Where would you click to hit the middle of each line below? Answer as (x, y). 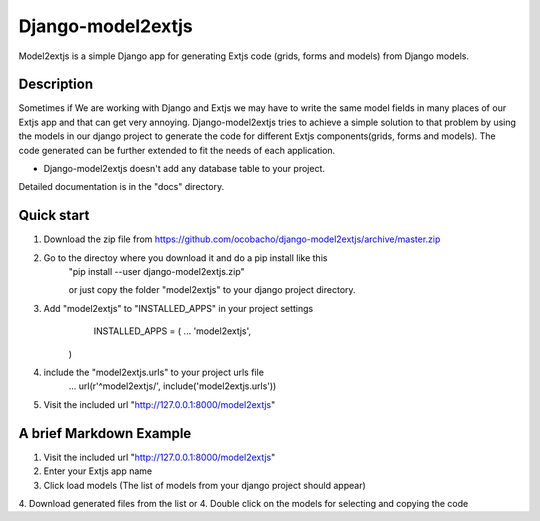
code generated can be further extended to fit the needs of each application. (177, 150)
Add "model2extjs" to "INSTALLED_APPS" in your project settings (178, 308)
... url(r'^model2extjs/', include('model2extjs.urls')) (172, 386)
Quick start (54, 215)
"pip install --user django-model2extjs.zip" (156, 272)
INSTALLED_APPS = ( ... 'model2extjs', (172, 331)
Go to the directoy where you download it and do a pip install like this (185, 257)
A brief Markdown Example (105, 433)
